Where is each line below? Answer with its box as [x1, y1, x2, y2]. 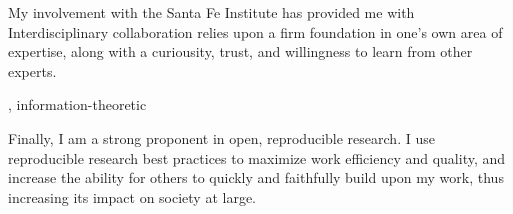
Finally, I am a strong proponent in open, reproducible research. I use [8, 127, 435, 148]
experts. [8, 60, 57, 81]
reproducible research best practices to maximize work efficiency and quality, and [8, 147, 506, 168]
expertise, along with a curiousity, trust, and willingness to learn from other [8, 41, 473, 62]
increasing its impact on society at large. [8, 186, 257, 207]
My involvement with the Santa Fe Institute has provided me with [8, 2, 415, 22]
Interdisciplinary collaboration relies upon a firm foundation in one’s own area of [8, 21, 503, 42]
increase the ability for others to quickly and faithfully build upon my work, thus [8, 167, 504, 188]
